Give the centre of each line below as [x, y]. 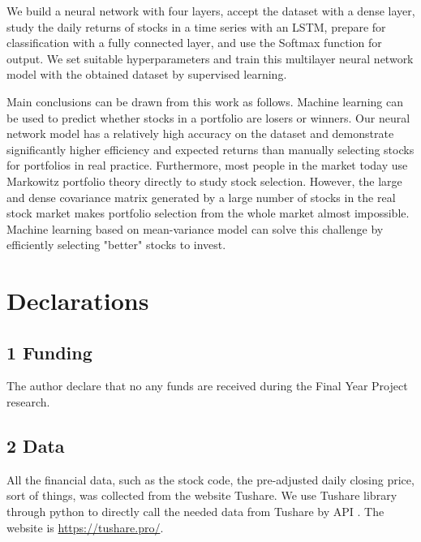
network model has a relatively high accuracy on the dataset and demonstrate [200, 133]
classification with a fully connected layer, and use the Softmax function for [194, 43]
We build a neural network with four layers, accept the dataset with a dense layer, [211, 11]
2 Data [36, 446]
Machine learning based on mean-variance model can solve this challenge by [195, 228]
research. [28, 402]
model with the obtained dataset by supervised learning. [147, 74]
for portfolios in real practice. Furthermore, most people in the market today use [207, 165]
